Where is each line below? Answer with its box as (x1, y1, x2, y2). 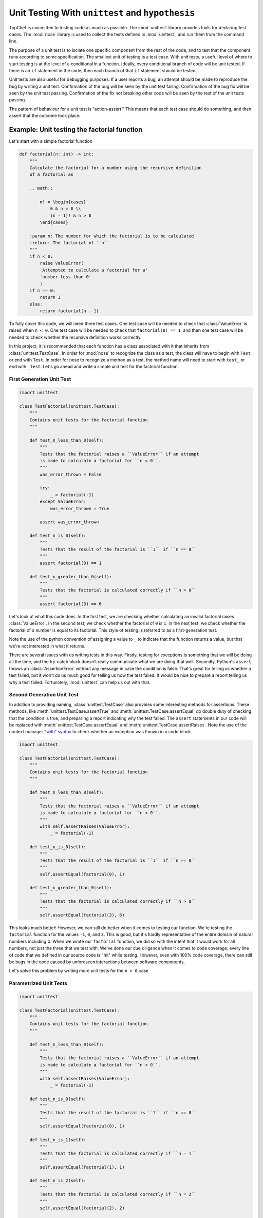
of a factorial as (29, 172, 74, 177)
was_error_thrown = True (50, 506, 110, 511)
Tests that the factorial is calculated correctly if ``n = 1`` (39, 1150, 197, 1156)
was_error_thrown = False (39, 472, 102, 477)
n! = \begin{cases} (39, 199, 86, 205)
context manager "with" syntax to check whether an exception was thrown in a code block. (9, 729, 192, 735)
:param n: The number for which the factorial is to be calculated (29, 233, 194, 239)
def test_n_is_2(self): (29, 1178, 86, 1183)
